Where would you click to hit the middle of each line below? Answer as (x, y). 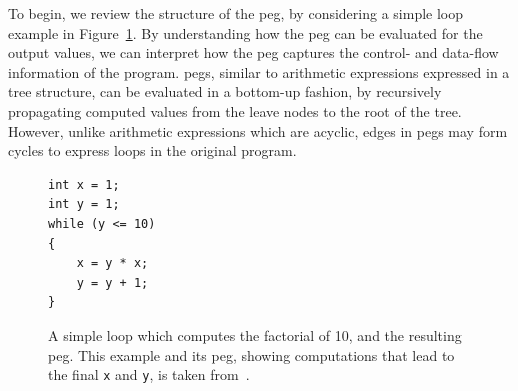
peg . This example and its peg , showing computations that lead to (251, 354)
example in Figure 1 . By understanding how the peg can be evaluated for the (245, 32)
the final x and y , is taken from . (149, 374)
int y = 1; (84, 204)
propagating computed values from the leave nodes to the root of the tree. (235, 110)
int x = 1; (84, 184)
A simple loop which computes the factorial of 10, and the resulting (255, 334)
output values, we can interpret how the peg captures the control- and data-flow (253, 52)
